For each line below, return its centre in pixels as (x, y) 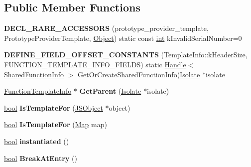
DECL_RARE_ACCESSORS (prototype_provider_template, (106, 28)
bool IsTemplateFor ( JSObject (54, 107)
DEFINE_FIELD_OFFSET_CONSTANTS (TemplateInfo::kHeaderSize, (126, 55)
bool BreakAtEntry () (41, 158)
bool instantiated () (37, 141)
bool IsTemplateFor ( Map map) (56, 124)
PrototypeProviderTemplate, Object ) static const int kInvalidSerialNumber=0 (123, 38)
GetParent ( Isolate (110, 91)
